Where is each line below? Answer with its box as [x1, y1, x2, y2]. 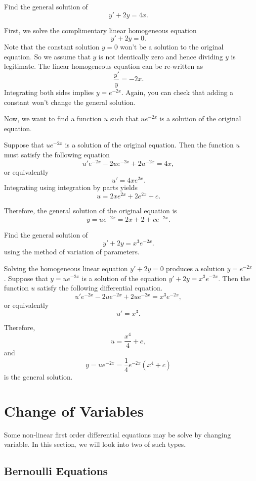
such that [110, 113, 139, 124]
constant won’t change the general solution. [4, 96, 135, 107]
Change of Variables [4, 400, 144, 421]
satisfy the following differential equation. [37, 283, 163, 293]
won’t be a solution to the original [120, 42, 224, 52]
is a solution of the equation [82, 273, 167, 283]
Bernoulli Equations [4, 463, 108, 479]
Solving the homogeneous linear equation [4, 263, 128, 273]
